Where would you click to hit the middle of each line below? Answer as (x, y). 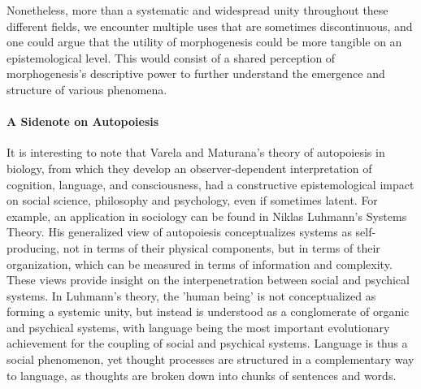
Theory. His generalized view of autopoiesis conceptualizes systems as (179, 232)
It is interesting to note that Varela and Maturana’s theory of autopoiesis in (196, 152)
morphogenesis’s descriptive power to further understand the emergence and (196, 73)
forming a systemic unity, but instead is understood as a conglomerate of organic (208, 311)
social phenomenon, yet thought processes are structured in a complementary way (210, 359)
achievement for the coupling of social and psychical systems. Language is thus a (207, 343)
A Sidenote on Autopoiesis (83, 121)
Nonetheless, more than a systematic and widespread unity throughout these (197, 10)
